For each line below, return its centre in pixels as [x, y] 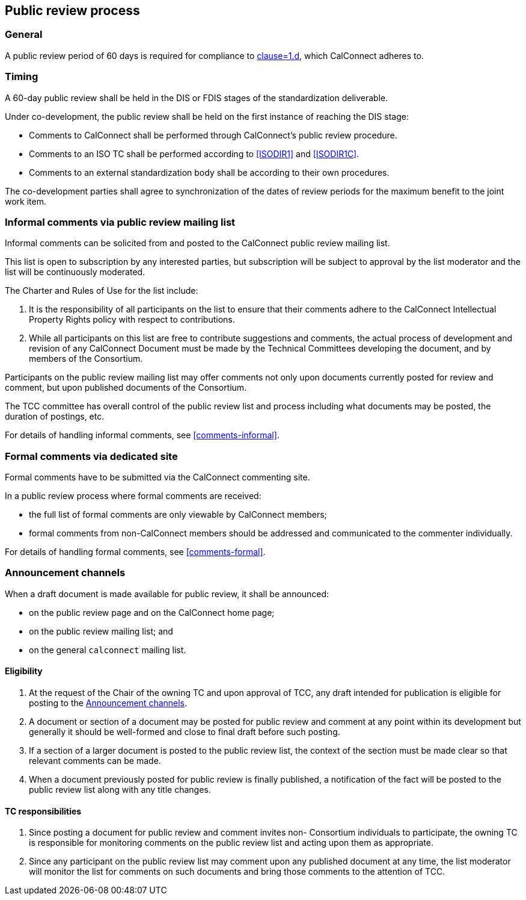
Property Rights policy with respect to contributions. [132, 320]
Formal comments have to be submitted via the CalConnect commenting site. [157, 477]
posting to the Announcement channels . [108, 703]
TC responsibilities [43, 811]
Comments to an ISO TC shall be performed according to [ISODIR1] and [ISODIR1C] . [194, 154]
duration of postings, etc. [55, 417]
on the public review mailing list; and [101, 631]
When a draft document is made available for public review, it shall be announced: [167, 594]
